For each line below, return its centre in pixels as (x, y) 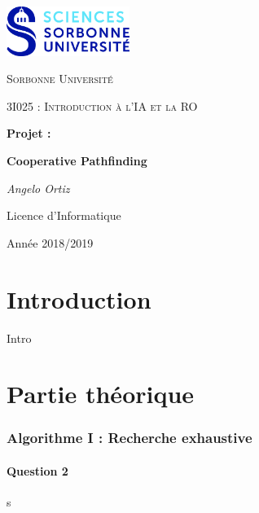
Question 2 (37, 470)
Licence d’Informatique (64, 215)
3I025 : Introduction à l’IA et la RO (102, 105)
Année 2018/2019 (50, 242)
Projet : (29, 133)
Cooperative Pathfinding (77, 161)
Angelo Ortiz (38, 188)
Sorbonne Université (60, 79)
